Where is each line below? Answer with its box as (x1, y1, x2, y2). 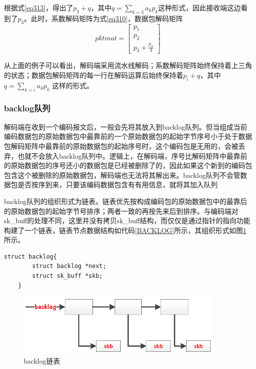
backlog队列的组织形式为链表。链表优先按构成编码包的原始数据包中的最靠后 (4, 196, 247, 206)
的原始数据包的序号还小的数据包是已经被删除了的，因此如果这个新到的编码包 (4, 160, 252, 170)
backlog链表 (24, 355, 60, 366)
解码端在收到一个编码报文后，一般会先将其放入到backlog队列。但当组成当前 (4, 121, 247, 132)
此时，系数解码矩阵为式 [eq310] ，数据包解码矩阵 (31, 13, 183, 23)
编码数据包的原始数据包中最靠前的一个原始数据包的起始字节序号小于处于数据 (4, 131, 252, 141)
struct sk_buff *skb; (32, 272, 103, 280)
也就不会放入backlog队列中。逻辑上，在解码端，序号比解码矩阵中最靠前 (17, 150, 247, 161)
